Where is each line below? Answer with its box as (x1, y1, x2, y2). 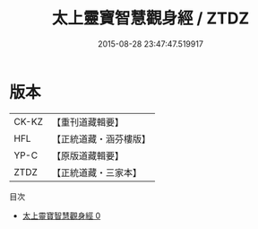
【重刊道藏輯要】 (51, 116, 124, 128)
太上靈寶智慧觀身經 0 (21, 210, 101, 221)
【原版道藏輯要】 (51, 149, 124, 162)
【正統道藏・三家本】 (51, 166, 142, 179)
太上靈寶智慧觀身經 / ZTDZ (51, 8, 250, 29)
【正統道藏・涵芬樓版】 (51, 132, 150, 145)
